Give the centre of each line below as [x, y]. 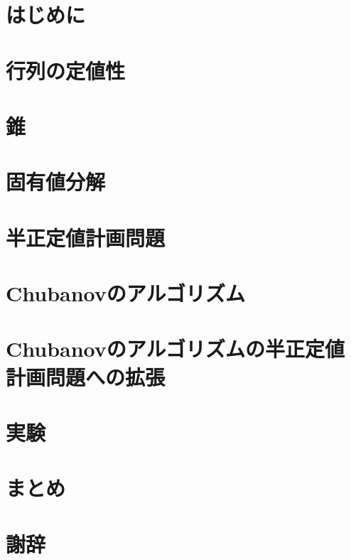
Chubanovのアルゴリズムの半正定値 [175, 349]
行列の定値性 [66, 70]
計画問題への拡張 [86, 376]
